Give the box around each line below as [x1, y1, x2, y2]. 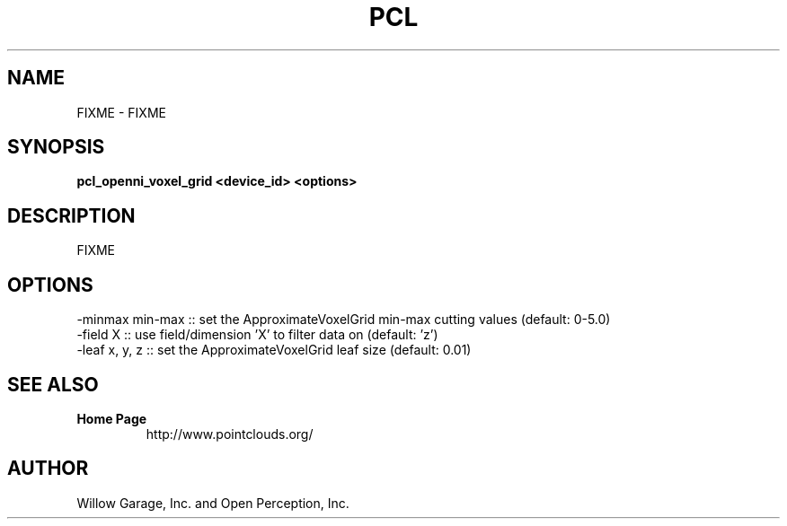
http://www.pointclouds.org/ [146, 425, 314, 442]
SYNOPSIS [7, 136, 105, 159]
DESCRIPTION [7, 204, 136, 227]
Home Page [76, 410, 147, 426]
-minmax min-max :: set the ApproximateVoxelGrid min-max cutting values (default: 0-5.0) [76, 311, 611, 328]
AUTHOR [7, 457, 89, 480]
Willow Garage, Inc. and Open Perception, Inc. [76, 495, 349, 511]
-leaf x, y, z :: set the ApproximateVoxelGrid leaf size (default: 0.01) [76, 342, 472, 358]
